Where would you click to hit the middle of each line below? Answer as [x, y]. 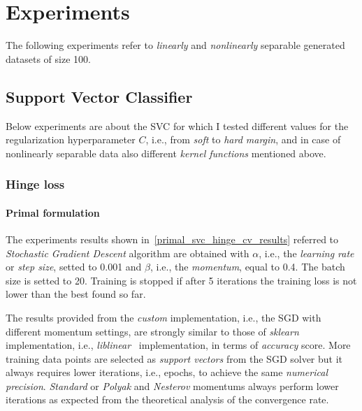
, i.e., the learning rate [306, 253]
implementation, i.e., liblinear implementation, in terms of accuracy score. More [178, 345]
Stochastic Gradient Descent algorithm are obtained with [128, 253]
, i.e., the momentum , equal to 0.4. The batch [248, 267]
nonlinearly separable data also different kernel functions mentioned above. [166, 153]
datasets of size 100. [48, 58]
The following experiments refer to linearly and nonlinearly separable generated [175, 45]
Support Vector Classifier [99, 96]
